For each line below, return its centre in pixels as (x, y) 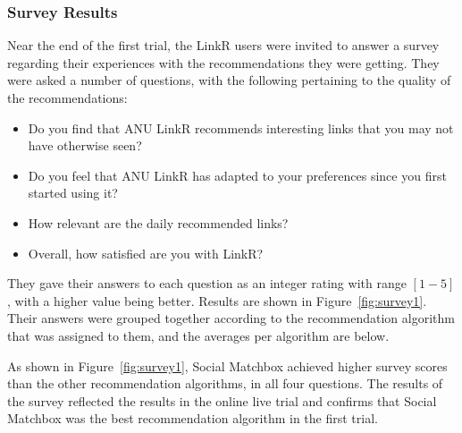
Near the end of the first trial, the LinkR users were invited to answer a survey (223, 45)
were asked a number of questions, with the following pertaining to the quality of (229, 80)
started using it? (73, 193)
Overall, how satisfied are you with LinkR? (146, 253)
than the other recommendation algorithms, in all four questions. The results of (225, 383)
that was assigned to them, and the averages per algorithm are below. (198, 335)
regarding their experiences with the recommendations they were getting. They (223, 62)
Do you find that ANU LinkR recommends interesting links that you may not (241, 127)
